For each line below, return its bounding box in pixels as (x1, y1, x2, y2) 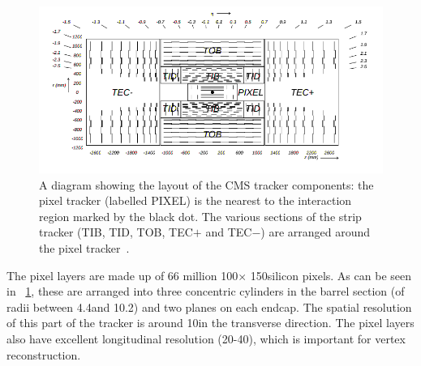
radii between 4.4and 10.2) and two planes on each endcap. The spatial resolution (6, 298, 412, 315)
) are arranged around (260, 223, 371, 240)
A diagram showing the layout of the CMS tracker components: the (39, 176, 374, 193)
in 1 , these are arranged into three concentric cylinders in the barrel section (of (6, 283, 405, 300)
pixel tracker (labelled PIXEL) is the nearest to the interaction (39, 192, 352, 209)
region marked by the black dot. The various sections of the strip (39, 207, 362, 224)
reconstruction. (6, 346, 81, 363)
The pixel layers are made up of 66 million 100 (6, 266, 238, 283)
